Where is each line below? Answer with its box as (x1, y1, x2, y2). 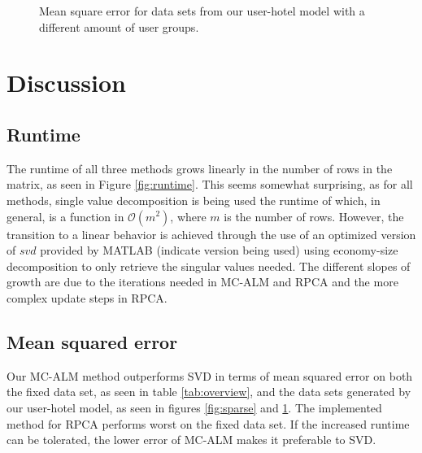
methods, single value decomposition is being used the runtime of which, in (7, 191, 381, 208)
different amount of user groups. (39, 18, 199, 35)
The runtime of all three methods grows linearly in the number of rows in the (7, 159, 393, 176)
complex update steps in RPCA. (7, 289, 167, 306)
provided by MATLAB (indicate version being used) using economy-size (40, 242, 398, 259)
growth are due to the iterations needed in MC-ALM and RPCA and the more (7, 273, 398, 290)
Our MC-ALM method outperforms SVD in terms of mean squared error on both (7, 367, 413, 384)
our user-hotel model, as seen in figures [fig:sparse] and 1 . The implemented (7, 399, 382, 416)
